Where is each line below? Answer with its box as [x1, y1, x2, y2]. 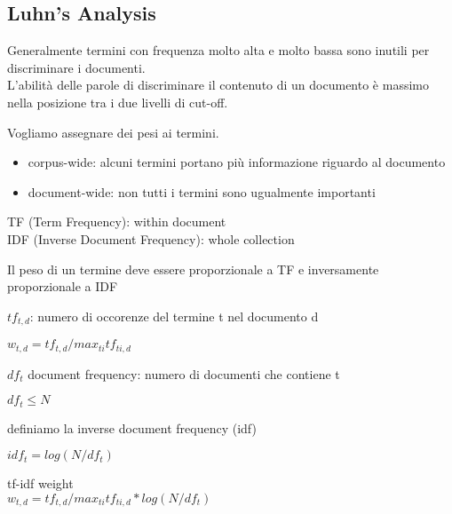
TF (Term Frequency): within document [7, 212, 226, 231]
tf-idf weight [7, 474, 74, 493]
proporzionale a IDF [7, 277, 118, 296]
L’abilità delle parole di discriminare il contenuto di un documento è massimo [7, 75, 429, 94]
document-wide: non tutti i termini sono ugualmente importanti [28, 182, 376, 201]
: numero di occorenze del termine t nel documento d [29, 306, 319, 325]
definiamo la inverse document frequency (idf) [7, 418, 257, 437]
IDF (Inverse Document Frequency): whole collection [7, 229, 295, 248]
